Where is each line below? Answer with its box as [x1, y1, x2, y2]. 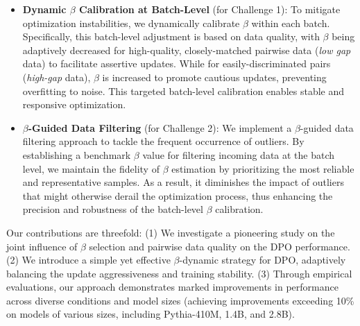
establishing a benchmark [22, 147, 131, 162]
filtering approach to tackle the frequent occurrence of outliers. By [22, 134, 305, 148]
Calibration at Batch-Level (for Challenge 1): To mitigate [79, 2, 341, 16]
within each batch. [251, 15, 330, 30]
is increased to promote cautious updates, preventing [102, 69, 327, 84]
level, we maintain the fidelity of [22, 161, 160, 175]
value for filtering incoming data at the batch [142, 147, 335, 162]
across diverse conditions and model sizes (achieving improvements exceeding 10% [6, 293, 354, 307]
